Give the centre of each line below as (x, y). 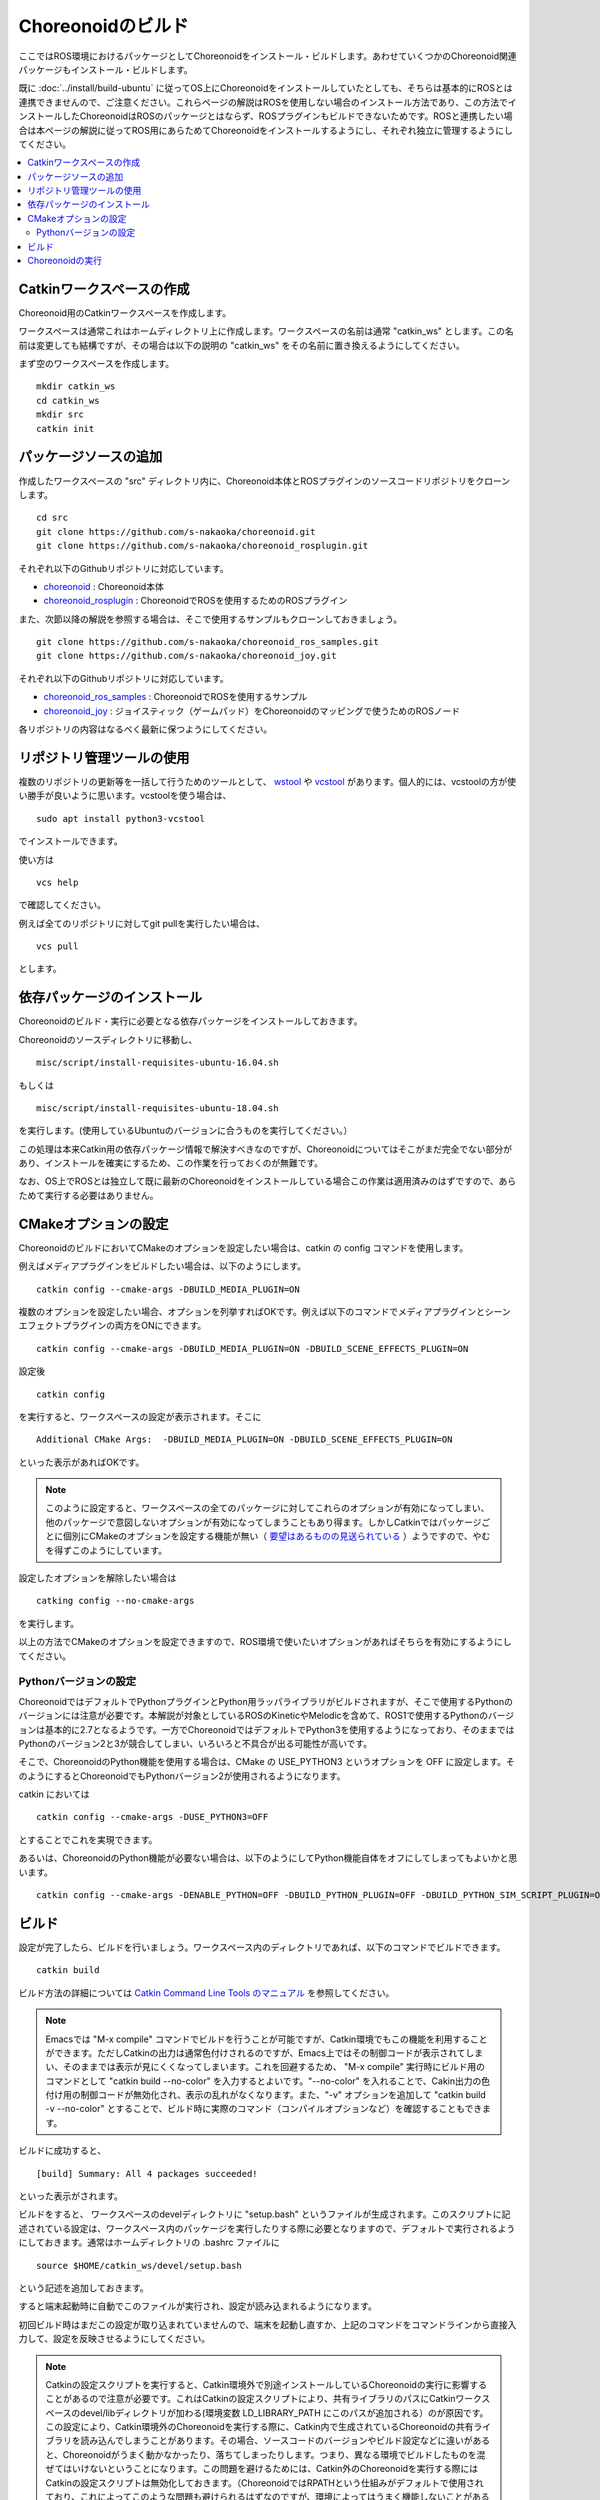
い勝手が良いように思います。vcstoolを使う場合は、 (125, 796)
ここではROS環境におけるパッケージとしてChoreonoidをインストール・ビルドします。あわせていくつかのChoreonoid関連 (267, 56)
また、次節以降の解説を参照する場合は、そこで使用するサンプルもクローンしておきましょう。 (210, 619)
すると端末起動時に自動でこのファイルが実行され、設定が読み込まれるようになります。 (197, 2306)
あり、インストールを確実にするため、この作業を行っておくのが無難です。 (171, 1163)
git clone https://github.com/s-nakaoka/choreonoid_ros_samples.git (207, 642)
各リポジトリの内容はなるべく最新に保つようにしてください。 (145, 729)
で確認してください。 (62, 905)
